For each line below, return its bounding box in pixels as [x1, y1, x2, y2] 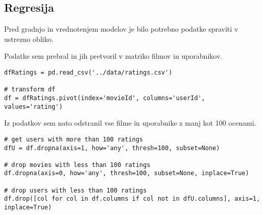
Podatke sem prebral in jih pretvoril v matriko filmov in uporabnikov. [4, 51, 223, 61]
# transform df [4, 86, 56, 93]
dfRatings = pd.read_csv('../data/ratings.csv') [4, 68, 173, 76]
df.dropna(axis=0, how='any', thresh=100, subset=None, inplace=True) [4, 170, 249, 177]
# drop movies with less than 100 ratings [4, 161, 151, 169]
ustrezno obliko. [4, 33, 54, 44]
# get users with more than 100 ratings [4, 135, 144, 143]
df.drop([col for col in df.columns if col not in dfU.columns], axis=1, [4, 195, 260, 203]
